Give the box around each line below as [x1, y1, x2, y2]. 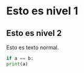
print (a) [6, 61, 28, 67]
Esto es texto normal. [6, 44, 59, 51]
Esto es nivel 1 [6, 4, 79, 18]
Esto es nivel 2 [6, 28, 62, 38]
